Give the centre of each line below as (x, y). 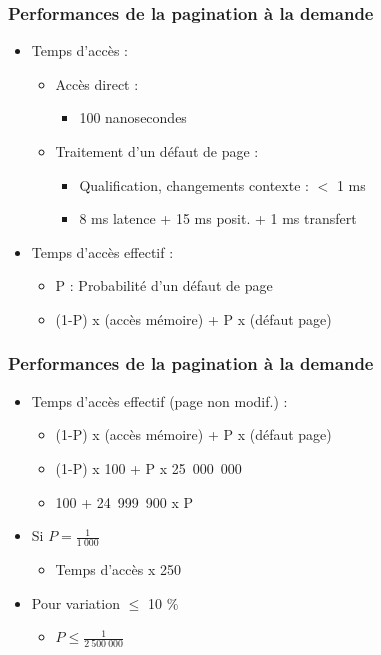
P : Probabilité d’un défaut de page (164, 285)
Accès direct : (97, 83)
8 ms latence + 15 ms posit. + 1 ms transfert (218, 218)
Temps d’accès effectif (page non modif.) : (159, 400)
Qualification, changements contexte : (194, 184)
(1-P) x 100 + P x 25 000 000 (148, 467)
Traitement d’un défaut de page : (157, 151)
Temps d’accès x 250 (118, 568)
